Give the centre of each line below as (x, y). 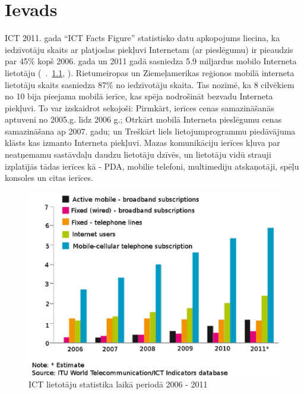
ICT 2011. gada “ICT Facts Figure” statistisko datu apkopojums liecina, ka (142, 38)
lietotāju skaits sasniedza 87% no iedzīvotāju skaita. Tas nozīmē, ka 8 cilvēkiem (150, 84)
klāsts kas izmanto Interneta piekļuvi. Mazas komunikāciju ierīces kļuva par (142, 143)
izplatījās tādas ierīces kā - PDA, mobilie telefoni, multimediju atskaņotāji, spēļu (152, 166)
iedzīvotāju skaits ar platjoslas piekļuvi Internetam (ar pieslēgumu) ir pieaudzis (149, 49)
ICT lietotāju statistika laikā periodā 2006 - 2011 (118, 384)
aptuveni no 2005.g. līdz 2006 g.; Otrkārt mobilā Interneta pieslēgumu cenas (143, 119)
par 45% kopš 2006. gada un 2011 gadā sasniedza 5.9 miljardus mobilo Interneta (151, 61)
